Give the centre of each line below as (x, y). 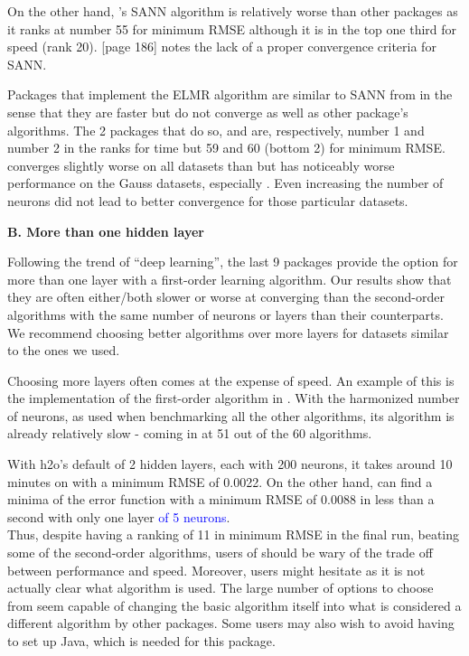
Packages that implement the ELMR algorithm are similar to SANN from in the (230, 94)
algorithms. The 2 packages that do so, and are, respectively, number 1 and (216, 130)
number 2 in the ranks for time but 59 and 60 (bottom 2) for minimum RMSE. (226, 148)
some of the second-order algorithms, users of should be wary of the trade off (220, 553)
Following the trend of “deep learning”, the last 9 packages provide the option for (233, 262)
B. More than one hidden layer (106, 231)
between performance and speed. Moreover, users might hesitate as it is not (216, 570)
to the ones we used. (64, 350)
